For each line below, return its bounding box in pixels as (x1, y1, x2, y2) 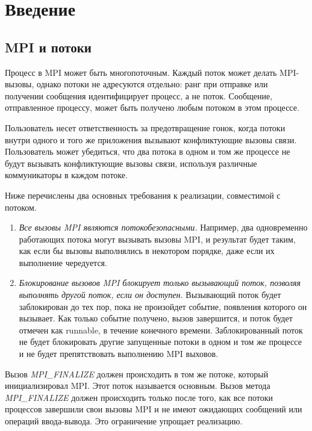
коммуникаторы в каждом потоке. (5, 169, 128, 181)
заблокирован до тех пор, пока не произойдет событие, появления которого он (19, 300, 307, 312)
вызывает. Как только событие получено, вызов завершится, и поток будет (19, 312, 293, 324)
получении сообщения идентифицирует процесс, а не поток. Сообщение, (5, 89, 273, 102)
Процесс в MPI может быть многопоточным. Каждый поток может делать (5, 66, 277, 78)
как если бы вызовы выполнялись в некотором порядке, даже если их (19, 244, 275, 257)
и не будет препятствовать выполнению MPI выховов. (19, 347, 219, 360)
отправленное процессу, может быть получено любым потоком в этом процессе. (5, 101, 299, 114)
